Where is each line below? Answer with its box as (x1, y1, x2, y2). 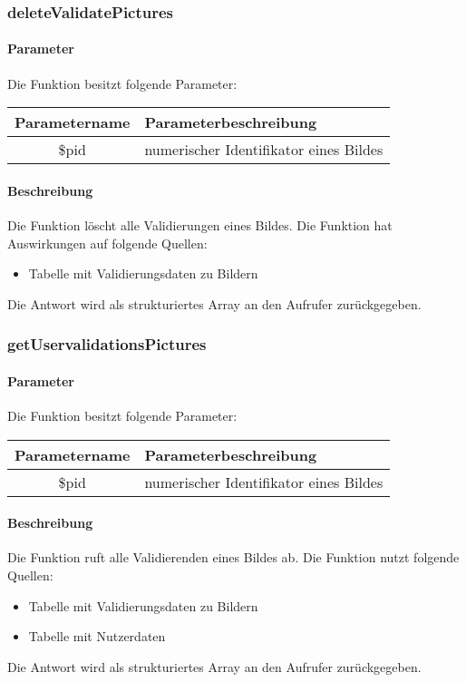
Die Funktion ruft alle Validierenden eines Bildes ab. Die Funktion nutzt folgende (7, 548, 460, 567)
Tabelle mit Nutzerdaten (28, 627, 166, 646)
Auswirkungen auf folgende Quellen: (7, 233, 208, 252)
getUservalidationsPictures (7, 333, 207, 356)
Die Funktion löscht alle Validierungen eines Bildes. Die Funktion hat (7, 216, 393, 235)
